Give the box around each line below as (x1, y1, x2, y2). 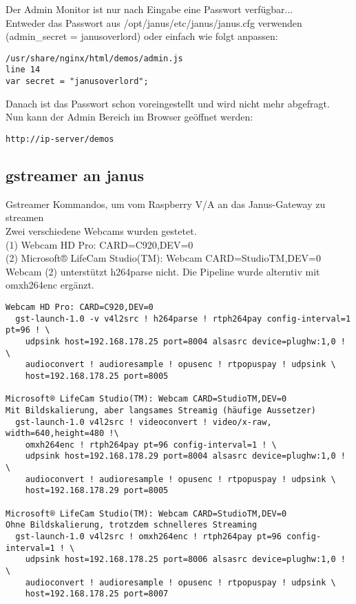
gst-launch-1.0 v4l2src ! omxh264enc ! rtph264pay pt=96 (15, 532, 282, 542)
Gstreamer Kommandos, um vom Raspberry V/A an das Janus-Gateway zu (6, 196, 326, 211)
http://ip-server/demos (6, 134, 114, 144)
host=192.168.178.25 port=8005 (25, 371, 169, 381)
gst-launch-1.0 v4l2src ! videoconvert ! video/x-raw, (15, 417, 272, 427)
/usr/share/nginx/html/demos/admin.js (6, 53, 183, 63)
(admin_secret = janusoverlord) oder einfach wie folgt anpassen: (6, 29, 278, 43)
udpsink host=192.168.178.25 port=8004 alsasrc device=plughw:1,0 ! (25, 336, 346, 346)
